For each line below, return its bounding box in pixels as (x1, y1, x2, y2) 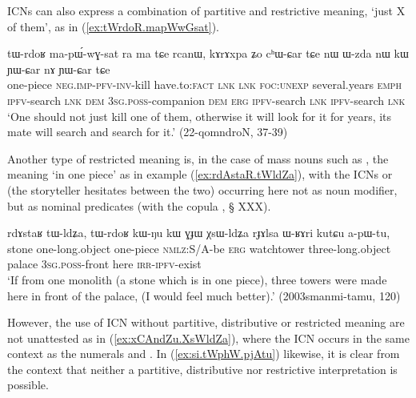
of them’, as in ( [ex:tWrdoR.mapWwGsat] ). (7, 18, 219, 34)
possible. (7, 376, 49, 393)
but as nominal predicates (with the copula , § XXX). (7, 197, 271, 214)
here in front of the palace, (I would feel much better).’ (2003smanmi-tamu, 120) (7, 287, 401, 304)
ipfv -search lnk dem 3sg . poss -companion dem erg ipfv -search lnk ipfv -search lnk (7, 91, 406, 108)
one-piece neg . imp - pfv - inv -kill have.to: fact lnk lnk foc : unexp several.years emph (7, 76, 402, 93)
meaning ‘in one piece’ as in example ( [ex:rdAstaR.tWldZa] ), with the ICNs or (7, 166, 393, 183)
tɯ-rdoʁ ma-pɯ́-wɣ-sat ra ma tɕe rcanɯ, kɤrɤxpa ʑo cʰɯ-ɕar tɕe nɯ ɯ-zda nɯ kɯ (7, 45, 409, 62)
